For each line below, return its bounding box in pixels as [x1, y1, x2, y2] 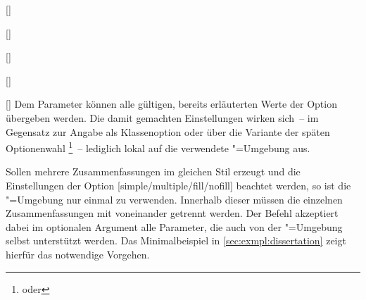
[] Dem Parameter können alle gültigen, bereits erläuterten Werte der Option [6, 96, 337, 111]
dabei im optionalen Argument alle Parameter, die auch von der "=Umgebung [6, 219, 343, 234]
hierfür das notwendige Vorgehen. [6, 246, 150, 261]
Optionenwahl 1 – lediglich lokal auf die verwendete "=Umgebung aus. [6, 139, 310, 155]
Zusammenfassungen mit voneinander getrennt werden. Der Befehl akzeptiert [6, 206, 339, 220]
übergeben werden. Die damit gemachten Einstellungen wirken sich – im [6, 110, 319, 125]
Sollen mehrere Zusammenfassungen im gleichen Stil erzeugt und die [6, 164, 301, 179]
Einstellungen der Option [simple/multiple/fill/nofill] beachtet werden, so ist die [6, 178, 351, 192]
